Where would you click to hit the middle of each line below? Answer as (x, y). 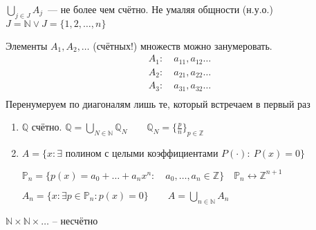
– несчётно (75, 220)
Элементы (27, 45)
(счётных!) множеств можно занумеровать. (183, 45)
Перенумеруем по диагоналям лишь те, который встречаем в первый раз (158, 103)
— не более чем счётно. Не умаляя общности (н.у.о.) (160, 9)
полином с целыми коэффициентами (142, 154)
